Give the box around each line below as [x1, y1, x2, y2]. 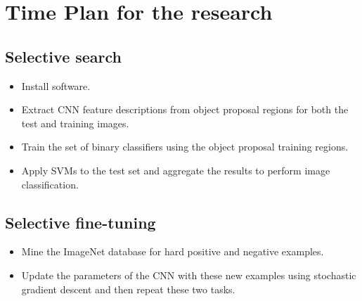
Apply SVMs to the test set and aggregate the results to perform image [21, 162, 330, 177]
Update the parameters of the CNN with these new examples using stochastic [21, 267, 356, 282]
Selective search [5, 45, 122, 67]
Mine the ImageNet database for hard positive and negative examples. [21, 244, 324, 259]
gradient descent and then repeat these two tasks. [21, 281, 235, 296]
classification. [21, 177, 79, 191]
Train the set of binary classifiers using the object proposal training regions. [21, 139, 349, 154]
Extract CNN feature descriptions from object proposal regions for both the [21, 102, 349, 117]
